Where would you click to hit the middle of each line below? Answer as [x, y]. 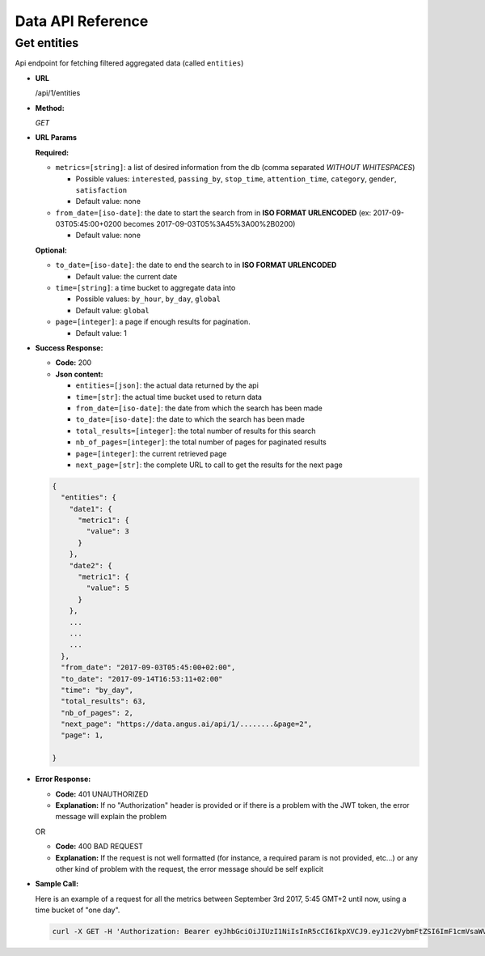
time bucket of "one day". [78, 910]
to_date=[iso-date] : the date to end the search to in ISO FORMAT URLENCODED [196, 265]
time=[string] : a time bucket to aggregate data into [145, 288]
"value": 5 [108, 588]
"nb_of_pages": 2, [97, 713]
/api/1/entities [58, 93]
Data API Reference [82, 21]
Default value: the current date [127, 276]
